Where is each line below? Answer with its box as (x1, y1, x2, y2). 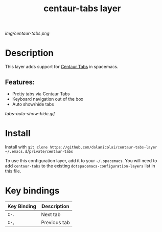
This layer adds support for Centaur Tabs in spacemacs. (5, 64, 118, 70)
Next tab (41, 211, 61, 218)
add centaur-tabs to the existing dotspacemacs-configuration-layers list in (5, 163, 156, 169)
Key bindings (5, 185, 60, 196)
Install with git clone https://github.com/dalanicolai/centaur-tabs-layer (5, 144, 158, 149)
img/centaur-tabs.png (5, 30, 50, 37)
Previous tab (41, 219, 70, 226)
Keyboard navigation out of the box (12, 96, 84, 102)
